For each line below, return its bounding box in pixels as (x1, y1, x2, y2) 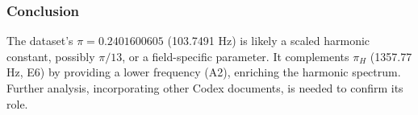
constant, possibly (6, 47, 95, 64)
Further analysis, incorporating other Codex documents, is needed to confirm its (6, 80, 403, 96)
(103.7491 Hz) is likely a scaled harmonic (167, 32, 370, 49)
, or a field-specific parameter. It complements (122, 47, 349, 64)
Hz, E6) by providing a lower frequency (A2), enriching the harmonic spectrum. (6, 64, 401, 80)
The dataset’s (6, 32, 73, 49)
